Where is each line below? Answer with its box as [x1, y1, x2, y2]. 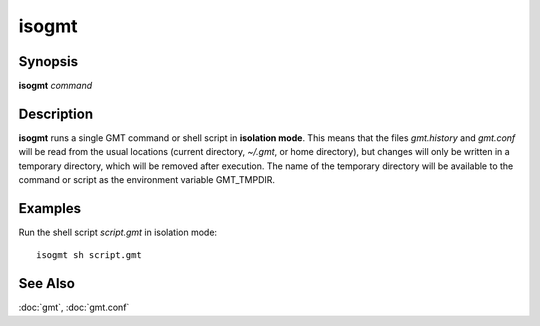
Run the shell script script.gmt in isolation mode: [18, 226, 218, 239]
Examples [18, 200, 82, 217]
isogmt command [18, 80, 93, 92]
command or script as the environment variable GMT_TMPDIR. [18, 174, 275, 186]
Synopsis [18, 53, 79, 70]
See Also [18, 275, 75, 292]
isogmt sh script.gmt [36, 250, 142, 261]
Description [18, 105, 94, 122]
